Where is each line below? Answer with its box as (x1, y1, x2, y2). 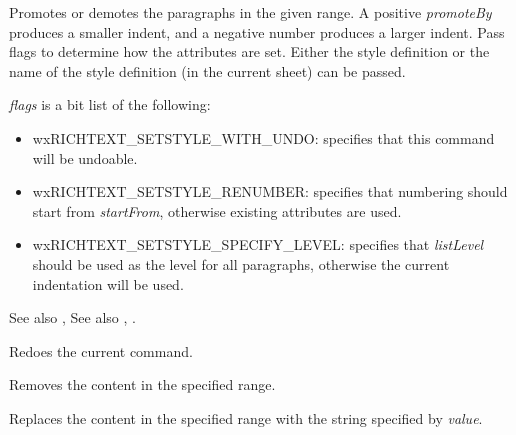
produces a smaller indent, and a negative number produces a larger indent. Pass (9, 21, 505, 42)
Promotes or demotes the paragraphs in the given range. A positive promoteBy (9, 2, 492, 22)
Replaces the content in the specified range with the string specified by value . (9, 407, 483, 428)
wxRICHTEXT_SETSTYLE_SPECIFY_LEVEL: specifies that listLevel (32, 234, 484, 255)
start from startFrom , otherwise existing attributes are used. (32, 200, 402, 221)
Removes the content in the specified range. (9, 374, 276, 395)
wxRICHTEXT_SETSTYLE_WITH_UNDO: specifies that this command (32, 127, 495, 148)
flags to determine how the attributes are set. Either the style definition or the (9, 41, 490, 62)
